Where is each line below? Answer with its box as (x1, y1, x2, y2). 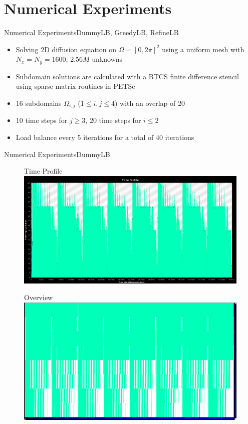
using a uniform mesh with (162, 44, 244, 54)
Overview (24, 292, 53, 303)
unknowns (92, 54, 123, 64)
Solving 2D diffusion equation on (16, 44, 116, 54)
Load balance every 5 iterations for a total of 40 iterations (16, 132, 194, 142)
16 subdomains (16, 97, 62, 108)
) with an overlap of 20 (114, 97, 185, 108)
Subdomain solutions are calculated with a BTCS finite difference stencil (16, 71, 239, 81)
